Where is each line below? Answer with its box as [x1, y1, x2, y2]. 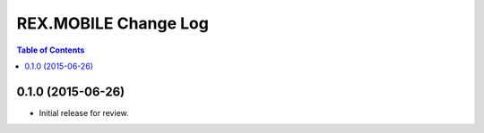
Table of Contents [16, 45, 85, 55]
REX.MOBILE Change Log [16, 13, 210, 33]
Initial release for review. [39, 107, 129, 118]
